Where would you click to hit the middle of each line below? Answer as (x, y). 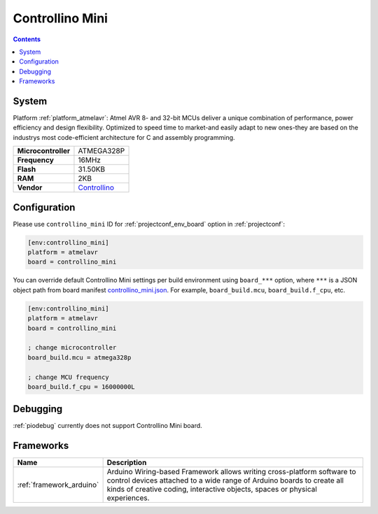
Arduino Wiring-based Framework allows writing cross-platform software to (231, 472)
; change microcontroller (72, 348)
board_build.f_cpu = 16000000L (82, 387)
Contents (27, 39)
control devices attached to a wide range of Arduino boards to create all (225, 480)
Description (127, 463)
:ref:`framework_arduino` (58, 485)
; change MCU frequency (69, 377)
